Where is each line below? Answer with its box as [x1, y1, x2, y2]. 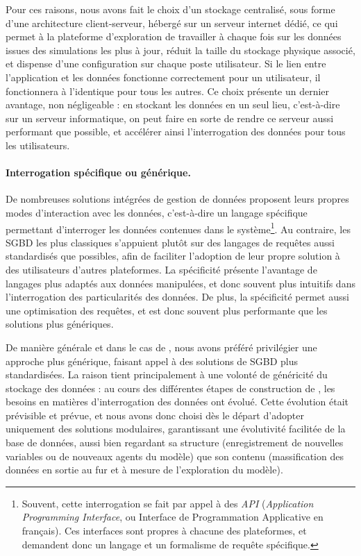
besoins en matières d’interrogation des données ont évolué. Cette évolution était [6, 394, 349, 409]
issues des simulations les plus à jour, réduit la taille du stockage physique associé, [6, 42, 355, 57]
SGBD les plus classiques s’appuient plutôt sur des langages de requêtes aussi [6, 235, 335, 249]
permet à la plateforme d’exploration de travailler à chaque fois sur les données [6, 29, 342, 44]
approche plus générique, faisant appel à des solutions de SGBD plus [6, 353, 299, 368]
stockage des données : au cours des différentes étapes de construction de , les [6, 380, 335, 395]
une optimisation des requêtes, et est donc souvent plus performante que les [6, 303, 328, 317]
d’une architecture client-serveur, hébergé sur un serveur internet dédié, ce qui [6, 15, 338, 30]
